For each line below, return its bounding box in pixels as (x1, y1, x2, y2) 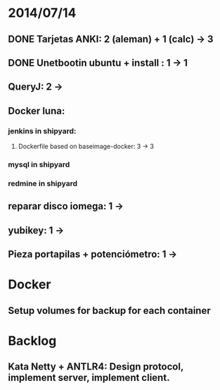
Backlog (8, 333, 57, 348)
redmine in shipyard (8, 178, 78, 188)
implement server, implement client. (8, 372, 170, 384)
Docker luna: (8, 104, 65, 117)
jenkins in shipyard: (8, 126, 77, 135)
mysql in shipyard (8, 159, 70, 169)
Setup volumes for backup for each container (8, 305, 212, 317)
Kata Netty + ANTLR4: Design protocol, (8, 361, 184, 373)
